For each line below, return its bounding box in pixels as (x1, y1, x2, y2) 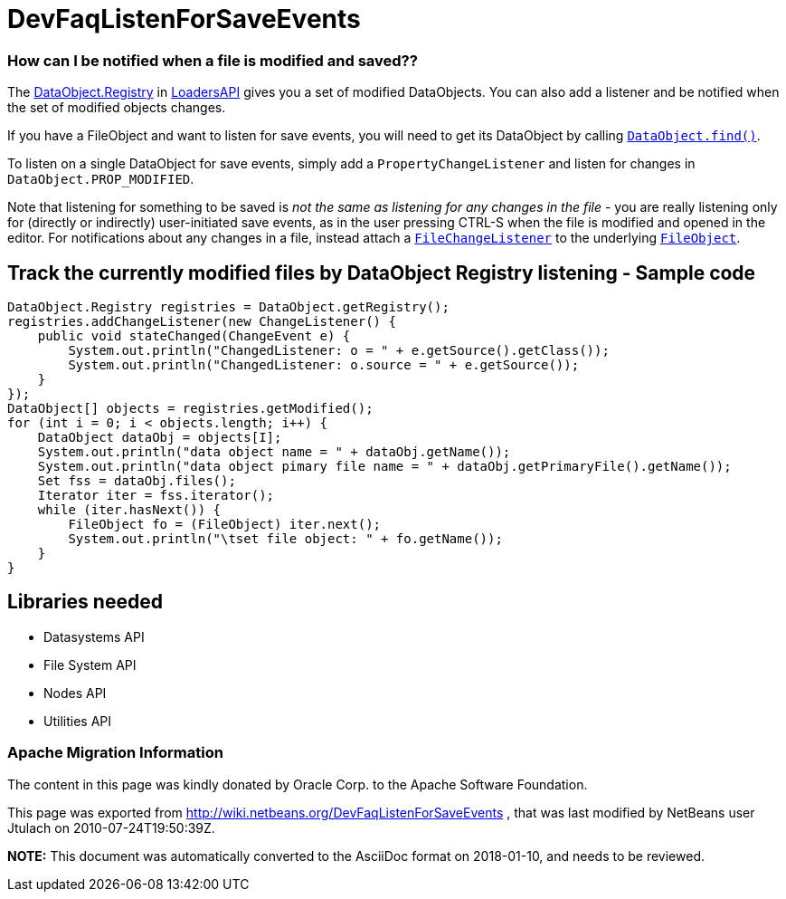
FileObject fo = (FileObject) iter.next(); (68, 516, 382, 531)
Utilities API (43, 713, 111, 729)
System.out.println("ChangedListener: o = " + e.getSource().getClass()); (68, 342, 610, 358)
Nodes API (43, 684, 107, 701)
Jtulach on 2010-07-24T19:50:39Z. (7, 819, 215, 836)
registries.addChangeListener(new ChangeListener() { (7, 313, 396, 329)
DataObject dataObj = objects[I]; (37, 429, 282, 445)
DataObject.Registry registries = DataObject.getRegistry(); (7, 299, 450, 314)
